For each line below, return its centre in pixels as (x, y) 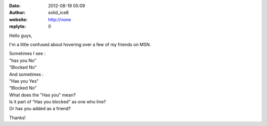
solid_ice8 (59, 13)
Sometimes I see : (27, 54)
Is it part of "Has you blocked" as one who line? (58, 102)
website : (18, 19)
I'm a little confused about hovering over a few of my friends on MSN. (80, 44)
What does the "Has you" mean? (43, 95)
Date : (15, 6)
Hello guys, (21, 35)
